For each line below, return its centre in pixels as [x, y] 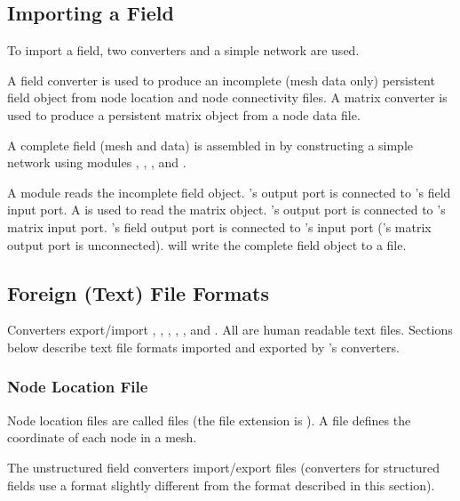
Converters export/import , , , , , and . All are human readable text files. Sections [230, 330]
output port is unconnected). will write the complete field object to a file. [207, 244]
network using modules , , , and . [97, 162]
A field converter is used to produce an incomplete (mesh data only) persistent [221, 80]
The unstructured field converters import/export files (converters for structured [223, 467]
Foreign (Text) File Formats [139, 292]
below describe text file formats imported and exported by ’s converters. [203, 347]
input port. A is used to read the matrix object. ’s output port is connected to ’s [226, 210]
